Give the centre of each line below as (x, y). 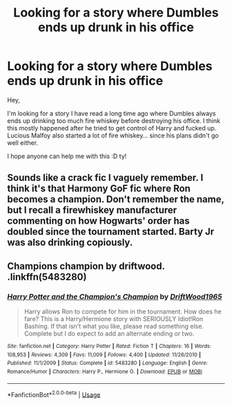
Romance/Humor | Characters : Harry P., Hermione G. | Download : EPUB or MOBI (105, 371)
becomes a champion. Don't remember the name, (116, 199)
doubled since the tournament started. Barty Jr (111, 232)
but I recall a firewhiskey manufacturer (92, 210)
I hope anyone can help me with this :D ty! (67, 156)
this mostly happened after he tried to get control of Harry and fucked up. (112, 128)
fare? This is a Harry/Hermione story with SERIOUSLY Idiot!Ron (114, 319)
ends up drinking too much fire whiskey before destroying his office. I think (114, 120)
